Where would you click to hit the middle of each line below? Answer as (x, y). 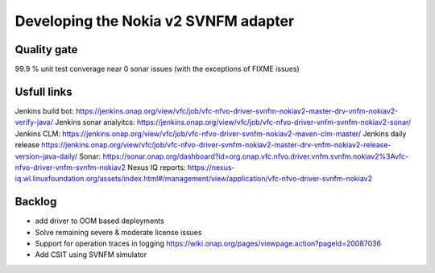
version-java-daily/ (46, 156)
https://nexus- (211, 167)
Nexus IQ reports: (157, 167)
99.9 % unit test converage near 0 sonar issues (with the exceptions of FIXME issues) (157, 69)
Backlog (36, 202)
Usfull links (43, 91)
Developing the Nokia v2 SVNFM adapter (155, 21)
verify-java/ (34, 122)
